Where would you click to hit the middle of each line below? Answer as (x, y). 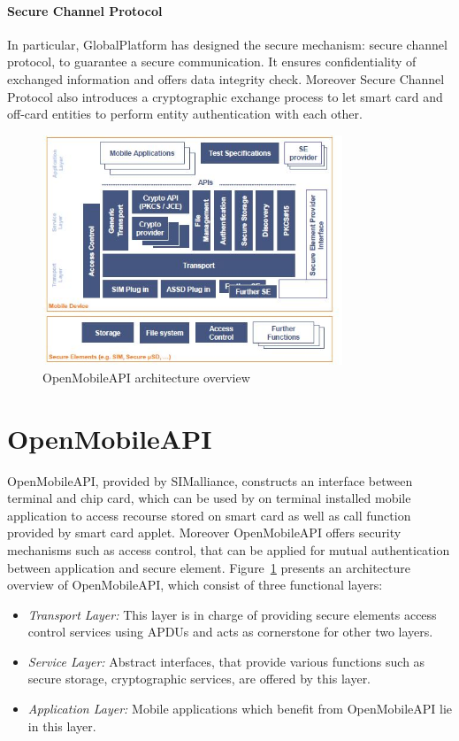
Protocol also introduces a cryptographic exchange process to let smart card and (225, 96)
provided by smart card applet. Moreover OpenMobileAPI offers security (204, 533)
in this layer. (62, 726)
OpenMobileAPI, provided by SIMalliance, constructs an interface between (210, 480)
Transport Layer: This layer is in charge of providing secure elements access (232, 614)
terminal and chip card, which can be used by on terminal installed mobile (209, 498)
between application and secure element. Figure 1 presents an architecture (209, 567)
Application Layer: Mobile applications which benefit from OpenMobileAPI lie (240, 709)
